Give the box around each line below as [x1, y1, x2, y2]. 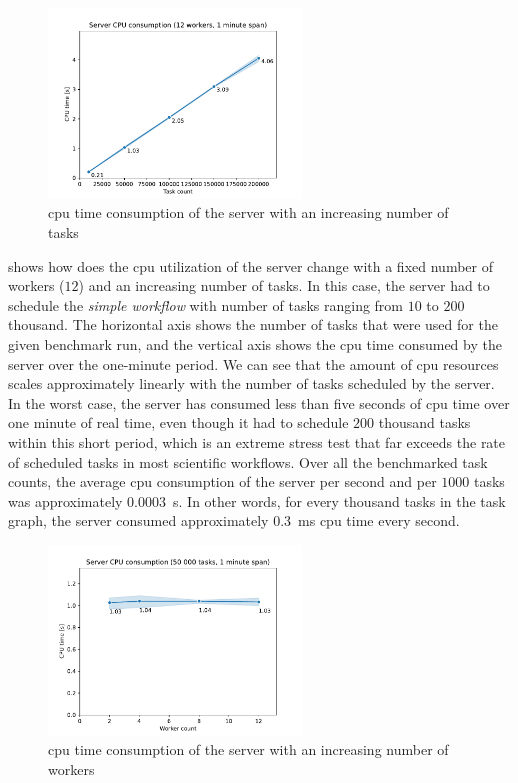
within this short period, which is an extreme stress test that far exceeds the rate [8, 431, 506, 452]
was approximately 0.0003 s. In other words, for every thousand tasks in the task [8, 490, 506, 511]
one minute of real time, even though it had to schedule [8, 412, 349, 433]
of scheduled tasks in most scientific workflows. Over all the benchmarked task [8, 451, 488, 472]
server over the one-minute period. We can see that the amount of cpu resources [8, 353, 499, 374]
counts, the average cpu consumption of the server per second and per [8, 471, 437, 492]
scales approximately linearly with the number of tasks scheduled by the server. [8, 373, 495, 394]
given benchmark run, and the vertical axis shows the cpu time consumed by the [8, 333, 502, 354]
